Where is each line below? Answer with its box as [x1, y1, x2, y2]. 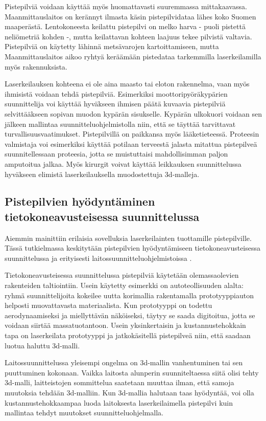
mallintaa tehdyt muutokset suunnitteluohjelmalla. [5, 407, 163, 418]
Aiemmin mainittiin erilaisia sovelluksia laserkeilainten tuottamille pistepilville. [5, 232, 252, 243]
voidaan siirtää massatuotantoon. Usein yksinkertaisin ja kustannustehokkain [5, 320, 246, 330]
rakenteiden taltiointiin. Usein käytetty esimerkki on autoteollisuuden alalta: [5, 280, 244, 291]
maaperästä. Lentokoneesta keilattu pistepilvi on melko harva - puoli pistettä [5, 21, 246, 32]
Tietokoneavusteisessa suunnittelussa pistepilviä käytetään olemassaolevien [5, 270, 239, 280]
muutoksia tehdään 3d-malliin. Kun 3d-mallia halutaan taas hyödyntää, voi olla [5, 387, 254, 397]
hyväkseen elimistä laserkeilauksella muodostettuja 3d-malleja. [5, 168, 200, 179]
